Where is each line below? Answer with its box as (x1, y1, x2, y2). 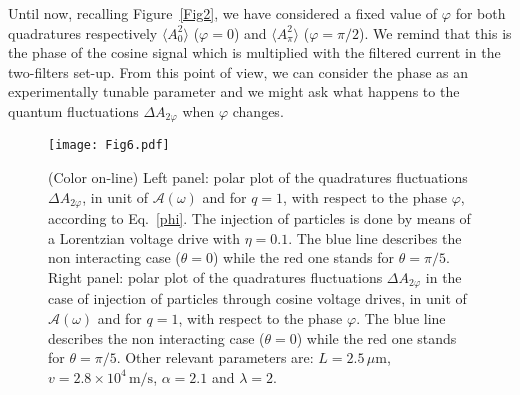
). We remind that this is (358, 22, 512, 43)
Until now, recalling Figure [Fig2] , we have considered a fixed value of (8, 3, 438, 23)
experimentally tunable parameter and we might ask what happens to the (8, 81, 460, 102)
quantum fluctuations (8, 100, 139, 121)
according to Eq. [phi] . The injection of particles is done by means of (48, 208, 471, 229)
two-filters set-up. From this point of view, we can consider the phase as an (8, 61, 469, 82)
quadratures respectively (8, 22, 158, 43)
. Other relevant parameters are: (116, 347, 314, 368)
